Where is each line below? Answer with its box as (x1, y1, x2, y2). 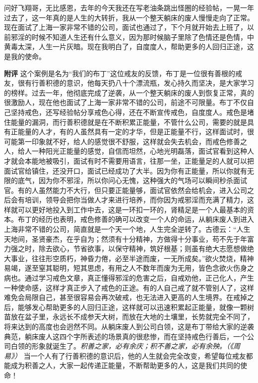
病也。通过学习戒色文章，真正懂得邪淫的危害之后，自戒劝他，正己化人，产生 (4, 273, 254, 283)
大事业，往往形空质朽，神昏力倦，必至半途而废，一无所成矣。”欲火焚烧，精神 (4, 253, 254, 263)
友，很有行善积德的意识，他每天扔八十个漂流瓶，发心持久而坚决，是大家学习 (4, 78, 254, 88)
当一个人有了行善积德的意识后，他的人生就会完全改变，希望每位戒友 (23, 350, 246, 361)
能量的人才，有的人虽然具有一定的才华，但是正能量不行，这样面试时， (17, 126, 247, 137)
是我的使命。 (4, 51, 46, 61)
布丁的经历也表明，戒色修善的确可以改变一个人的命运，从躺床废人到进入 (17, 214, 254, 224)
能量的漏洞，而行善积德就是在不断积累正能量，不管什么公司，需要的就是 (10, 116, 247, 127)
